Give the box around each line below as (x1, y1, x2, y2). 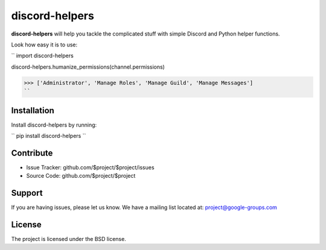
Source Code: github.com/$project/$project (26, 172, 136, 180)
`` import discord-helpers (11, 52, 74, 60)
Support (11, 188, 43, 198)
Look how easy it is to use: (11, 41, 78, 48)
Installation (11, 105, 54, 116)
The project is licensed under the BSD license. (11, 236, 126, 243)
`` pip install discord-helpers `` (11, 132, 86, 139)
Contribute (11, 148, 53, 158)
